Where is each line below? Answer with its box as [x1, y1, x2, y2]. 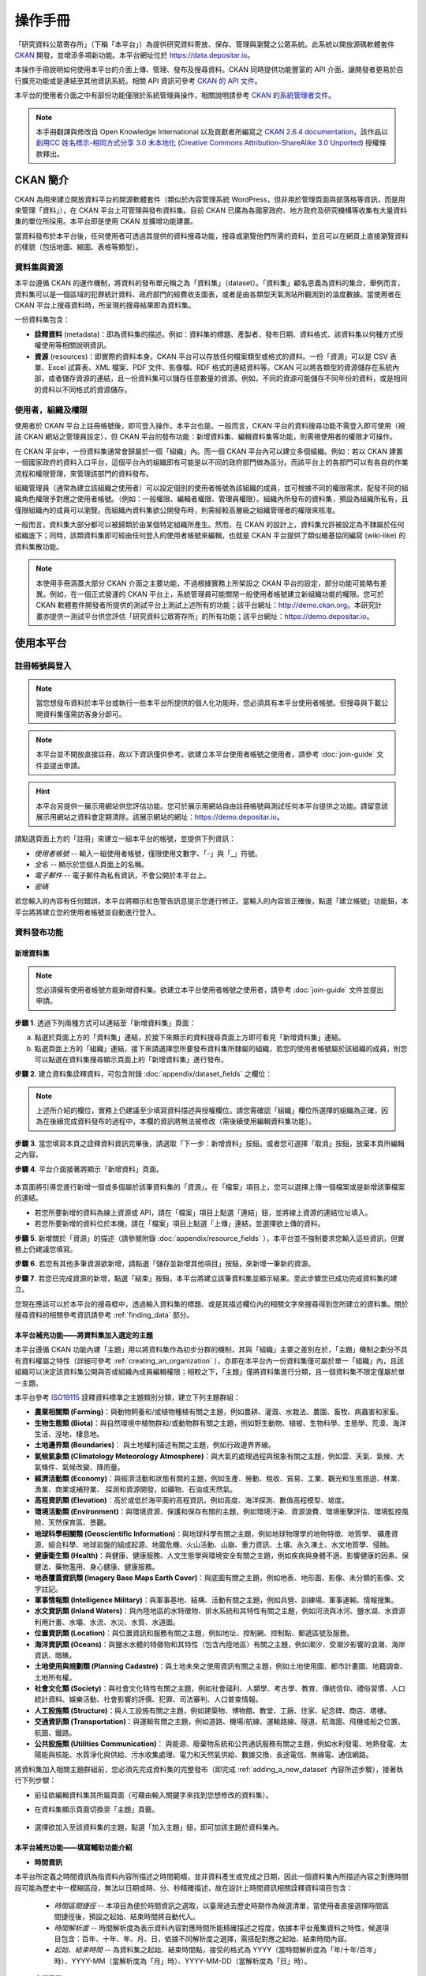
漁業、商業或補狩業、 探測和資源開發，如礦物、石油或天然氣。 [34, 1484, 237, 1494]
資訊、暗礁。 [34, 1650, 77, 1660]
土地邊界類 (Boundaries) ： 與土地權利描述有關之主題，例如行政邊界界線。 [34, 1440, 275, 1450]
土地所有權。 [34, 1672, 77, 1682]
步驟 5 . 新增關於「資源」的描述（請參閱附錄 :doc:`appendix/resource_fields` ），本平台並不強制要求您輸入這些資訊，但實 [14, 1233, 405, 1243]
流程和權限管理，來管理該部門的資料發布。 [14, 469, 153, 478]
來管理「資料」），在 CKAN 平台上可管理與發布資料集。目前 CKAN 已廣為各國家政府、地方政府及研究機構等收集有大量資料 [14, 206, 408, 215]
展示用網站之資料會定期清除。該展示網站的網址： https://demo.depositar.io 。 [35, 812, 284, 821]
